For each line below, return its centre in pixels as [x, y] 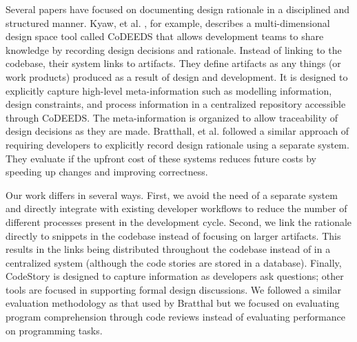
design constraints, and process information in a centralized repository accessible [176, 104]
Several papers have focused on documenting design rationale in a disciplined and [178, 9]
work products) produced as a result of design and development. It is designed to [177, 76]
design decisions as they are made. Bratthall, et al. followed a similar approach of [177, 131]
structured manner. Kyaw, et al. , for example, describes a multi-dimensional [168, 22]
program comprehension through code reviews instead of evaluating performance [175, 317]
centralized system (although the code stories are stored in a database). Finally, [174, 262]
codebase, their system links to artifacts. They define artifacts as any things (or [173, 63]
